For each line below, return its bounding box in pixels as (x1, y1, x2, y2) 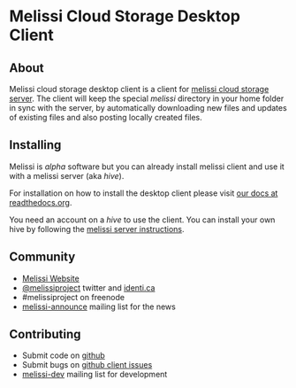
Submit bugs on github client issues (21, 360, 153, 370)
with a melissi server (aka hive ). (9, 170, 125, 181)
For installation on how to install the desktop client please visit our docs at (9, 188, 278, 198)
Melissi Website (21, 273, 80, 283)
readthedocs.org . (9, 197, 72, 207)
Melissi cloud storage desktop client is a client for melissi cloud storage (9, 84, 269, 94)
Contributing (9, 327, 81, 342)
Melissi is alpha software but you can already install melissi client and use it (9, 161, 285, 172)
